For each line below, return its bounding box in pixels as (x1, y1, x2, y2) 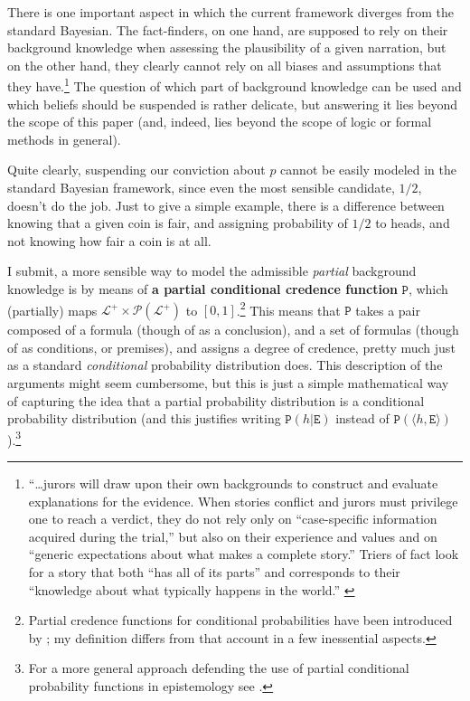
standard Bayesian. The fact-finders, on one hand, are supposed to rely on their (7, 20, 448, 39)
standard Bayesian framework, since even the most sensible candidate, (7, 178, 395, 196)
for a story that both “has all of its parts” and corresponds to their (28, 563, 400, 581)
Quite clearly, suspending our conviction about (7, 160, 266, 179)
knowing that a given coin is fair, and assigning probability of (7, 213, 348, 232)
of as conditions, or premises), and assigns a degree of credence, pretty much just (7, 337, 456, 356)
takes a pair (355, 300, 420, 319)
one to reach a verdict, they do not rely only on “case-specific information (28, 509, 437, 528)
